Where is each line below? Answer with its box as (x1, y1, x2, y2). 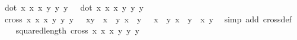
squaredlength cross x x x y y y (15, 24, 140, 36)
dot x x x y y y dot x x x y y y (4, 1, 144, 13)
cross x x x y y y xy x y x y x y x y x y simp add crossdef (4, 12, 292, 25)
